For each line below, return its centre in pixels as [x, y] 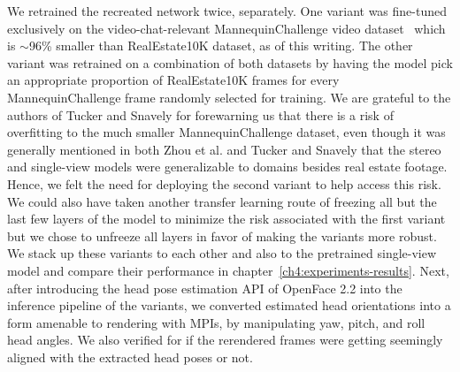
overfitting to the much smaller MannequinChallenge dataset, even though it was [226, 132]
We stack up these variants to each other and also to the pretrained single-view [222, 253]
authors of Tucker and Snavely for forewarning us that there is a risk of [200, 114]
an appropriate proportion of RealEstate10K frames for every [173, 80]
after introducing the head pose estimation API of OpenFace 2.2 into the [205, 288]
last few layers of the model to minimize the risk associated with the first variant [226, 219]
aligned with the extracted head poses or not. [130, 357]
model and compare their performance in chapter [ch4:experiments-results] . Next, [228, 270]
